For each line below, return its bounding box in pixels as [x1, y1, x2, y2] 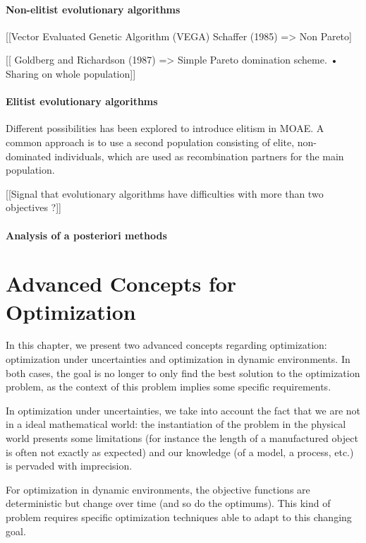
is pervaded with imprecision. [6, 458, 133, 473]
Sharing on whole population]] [6, 66, 136, 80]
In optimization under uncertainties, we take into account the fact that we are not [6, 402, 361, 417]
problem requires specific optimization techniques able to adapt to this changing [6, 509, 352, 524]
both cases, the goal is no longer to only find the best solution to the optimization [6, 365, 360, 380]
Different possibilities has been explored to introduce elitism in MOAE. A [6, 121, 324, 136]
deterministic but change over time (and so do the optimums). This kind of [6, 496, 331, 511]
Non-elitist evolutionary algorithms [6, 1, 181, 16]
